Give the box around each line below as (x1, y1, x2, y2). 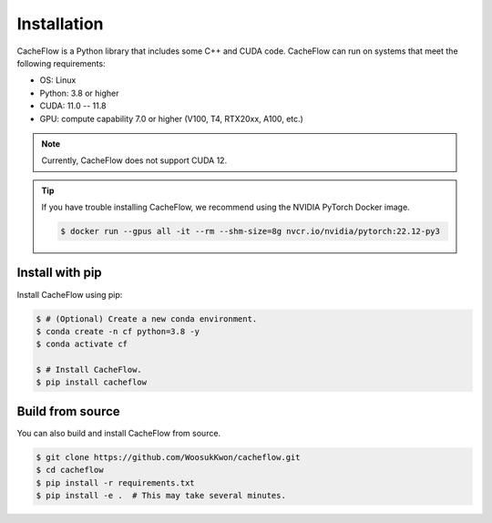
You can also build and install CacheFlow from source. (16, 427, 221, 438)
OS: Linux (39, 75, 77, 86)
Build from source (16, 404, 120, 419)
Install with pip (16, 265, 102, 281)
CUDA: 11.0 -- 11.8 (39, 100, 107, 111)
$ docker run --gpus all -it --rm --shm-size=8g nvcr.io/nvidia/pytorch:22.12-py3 (60, 226, 441, 237)
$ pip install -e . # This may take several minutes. (36, 490, 286, 501)
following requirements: (16, 57, 106, 68)
